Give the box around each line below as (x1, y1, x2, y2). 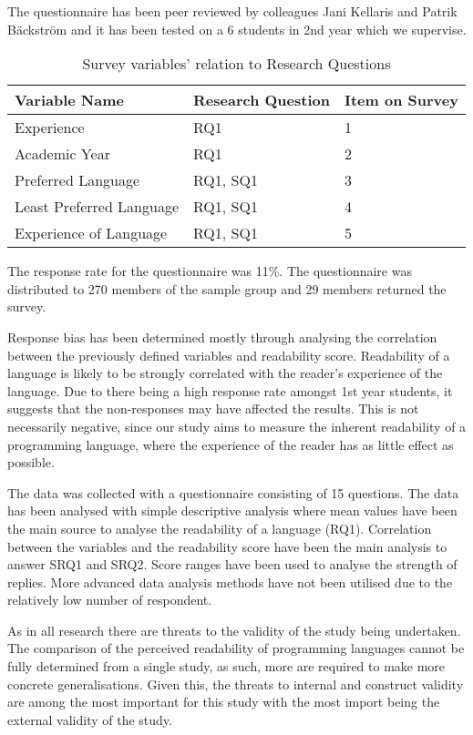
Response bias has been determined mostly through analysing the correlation (7, 327, 437, 346)
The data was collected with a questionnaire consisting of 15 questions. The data (7, 483, 459, 502)
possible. (7, 453, 55, 472)
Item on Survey (344, 89, 458, 111)
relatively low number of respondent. (7, 590, 212, 609)
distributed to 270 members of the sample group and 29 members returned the (7, 279, 447, 298)
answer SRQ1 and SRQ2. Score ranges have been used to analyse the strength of (7, 555, 458, 574)
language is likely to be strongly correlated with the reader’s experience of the (7, 363, 443, 383)
